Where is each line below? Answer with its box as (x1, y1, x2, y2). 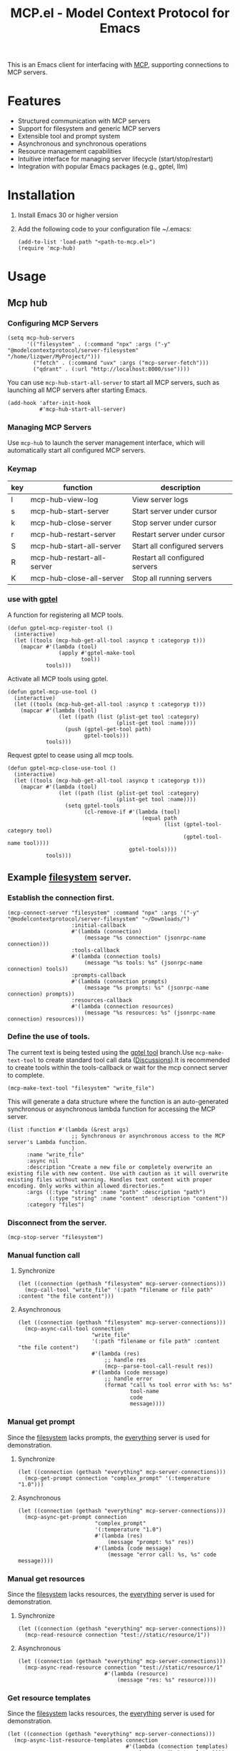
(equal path (141, 814, 177, 822)
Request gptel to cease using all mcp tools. (7, 751, 134, 759)
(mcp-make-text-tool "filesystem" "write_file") (7, 1084, 155, 1092)
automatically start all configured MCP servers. (7, 446, 146, 455)
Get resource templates (7, 1692, 91, 1702)
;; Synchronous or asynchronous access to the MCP (71, 1132, 225, 1140)
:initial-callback (71, 921, 126, 929)
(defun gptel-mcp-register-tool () (7, 624, 114, 631)
